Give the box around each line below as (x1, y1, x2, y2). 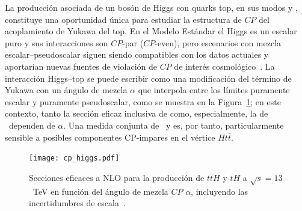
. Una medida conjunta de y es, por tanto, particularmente (63, 118, 284, 131)
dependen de (8, 118, 55, 131)
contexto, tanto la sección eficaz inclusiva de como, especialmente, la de (5, 107, 268, 120)
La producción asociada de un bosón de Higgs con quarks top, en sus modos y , (5, 1, 298, 13)
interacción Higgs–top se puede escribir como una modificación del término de (5, 72, 292, 84)
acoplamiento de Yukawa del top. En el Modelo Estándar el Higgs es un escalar (5, 25, 297, 37)
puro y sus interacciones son (5, 36, 108, 49)
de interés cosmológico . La (174, 60, 275, 72)
